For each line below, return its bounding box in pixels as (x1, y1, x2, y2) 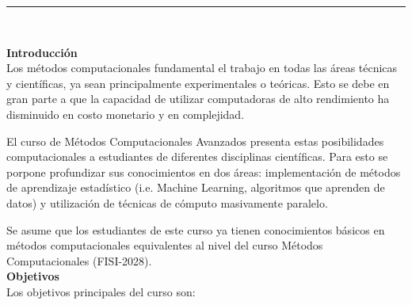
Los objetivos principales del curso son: (6, 283, 196, 299)
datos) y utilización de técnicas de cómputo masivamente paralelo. (6, 194, 328, 211)
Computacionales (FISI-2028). (6, 252, 152, 269)
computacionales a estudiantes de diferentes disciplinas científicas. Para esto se (6, 148, 388, 165)
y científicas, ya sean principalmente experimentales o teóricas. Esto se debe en (6, 74, 390, 91)
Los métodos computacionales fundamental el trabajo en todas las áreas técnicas (6, 59, 398, 76)
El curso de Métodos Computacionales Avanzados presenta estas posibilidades (6, 132, 384, 149)
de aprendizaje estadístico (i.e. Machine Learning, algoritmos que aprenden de (6, 179, 385, 196)
